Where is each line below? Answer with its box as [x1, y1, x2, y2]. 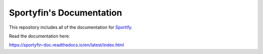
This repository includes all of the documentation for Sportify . [9, 24, 132, 30]
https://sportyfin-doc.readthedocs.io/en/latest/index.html [9, 42, 124, 48]
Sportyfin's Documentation [9, 7, 122, 18]
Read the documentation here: [9, 33, 70, 39]
